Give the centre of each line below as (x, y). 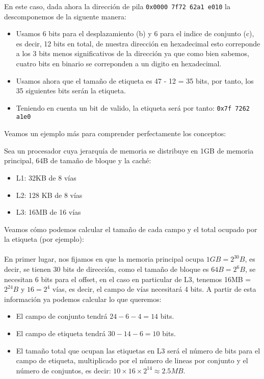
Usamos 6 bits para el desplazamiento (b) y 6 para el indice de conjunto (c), (135, 33)
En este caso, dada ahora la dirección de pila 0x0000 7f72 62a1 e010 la (117, 6)
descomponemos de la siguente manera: (65, 16)
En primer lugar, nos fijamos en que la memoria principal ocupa (104, 259)
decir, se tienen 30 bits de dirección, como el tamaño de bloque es (107, 269)
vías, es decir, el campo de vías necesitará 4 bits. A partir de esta (154, 289)
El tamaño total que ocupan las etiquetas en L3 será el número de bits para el (138, 350)
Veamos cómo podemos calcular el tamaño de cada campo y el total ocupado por (131, 229)
